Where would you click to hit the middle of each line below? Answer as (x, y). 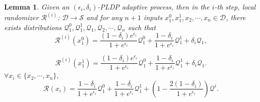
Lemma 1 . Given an (37, 7)
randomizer (21, 17)
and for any (104, 17)
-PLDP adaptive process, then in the (153, 7)
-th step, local (235, 7)
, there (236, 17)
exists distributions (33, 27)
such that (142, 27)
